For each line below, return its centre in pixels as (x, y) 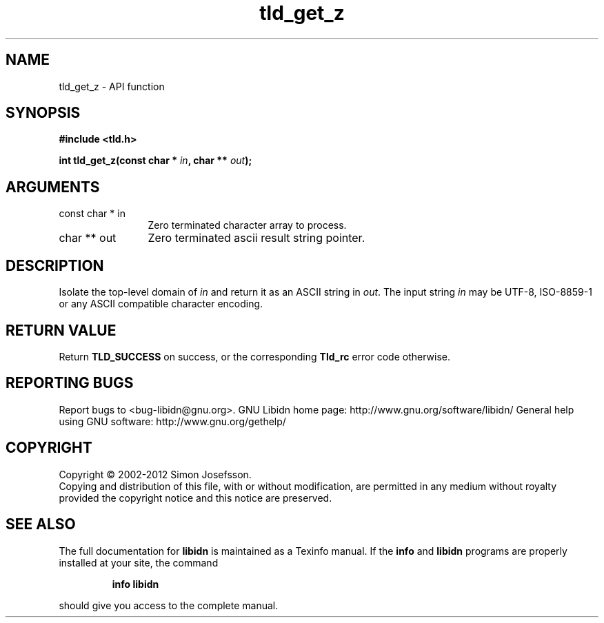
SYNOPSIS (43, 113)
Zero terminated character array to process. (247, 225)
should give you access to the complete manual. (169, 605)
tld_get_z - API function (112, 86)
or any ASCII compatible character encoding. (161, 304)
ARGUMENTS (53, 187)
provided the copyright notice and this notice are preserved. (195, 498)
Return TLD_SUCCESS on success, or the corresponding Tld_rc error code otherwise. (255, 356)
